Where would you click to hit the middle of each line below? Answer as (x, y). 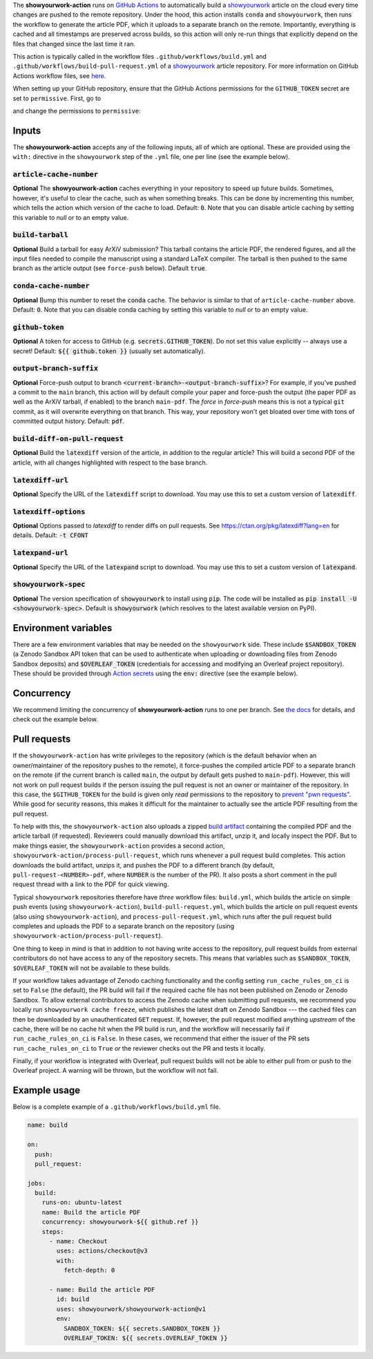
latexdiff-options (49, 512)
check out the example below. (55, 720)
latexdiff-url (41, 480)
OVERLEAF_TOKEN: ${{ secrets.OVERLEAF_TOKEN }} (145, 1338)
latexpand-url (41, 553)
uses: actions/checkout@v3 (102, 1251)
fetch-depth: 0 (89, 1271)
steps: (53, 1231)
